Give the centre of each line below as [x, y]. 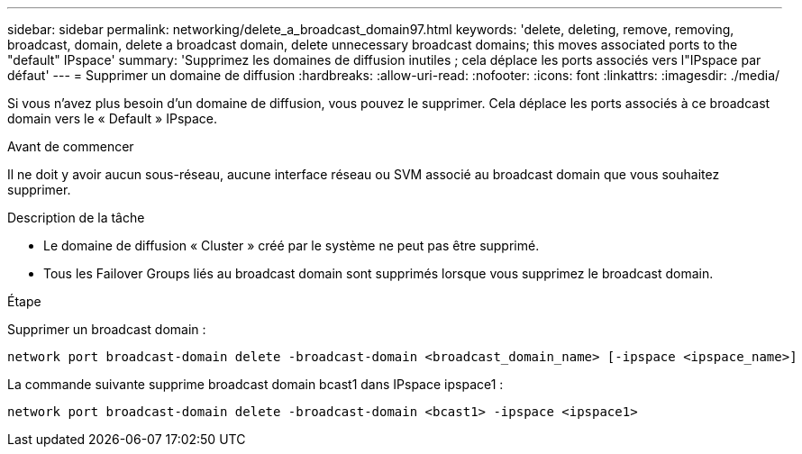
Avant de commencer [71, 146]
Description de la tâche [76, 218]
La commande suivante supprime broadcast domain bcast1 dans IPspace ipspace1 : [255, 384]
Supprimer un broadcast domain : [107, 329]
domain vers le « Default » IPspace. [113, 118]
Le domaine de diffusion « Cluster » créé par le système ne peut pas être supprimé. [292, 245]
